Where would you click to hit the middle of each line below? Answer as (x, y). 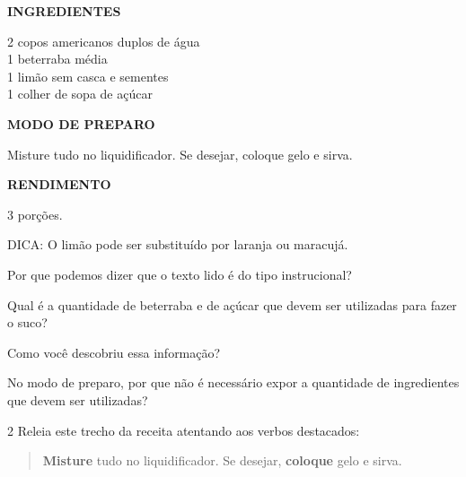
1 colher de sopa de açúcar (80, 94)
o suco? (27, 322)
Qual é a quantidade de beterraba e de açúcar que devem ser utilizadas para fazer (232, 304)
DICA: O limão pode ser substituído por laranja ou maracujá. (178, 244)
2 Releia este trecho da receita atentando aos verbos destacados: (184, 430)
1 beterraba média (57, 59)
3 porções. (35, 214)
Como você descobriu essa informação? (114, 352)
